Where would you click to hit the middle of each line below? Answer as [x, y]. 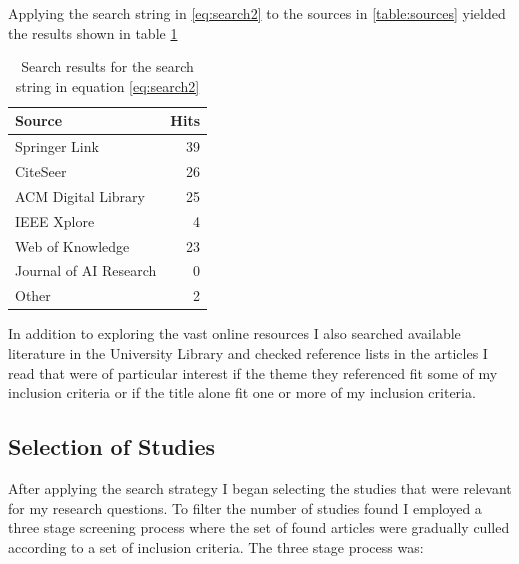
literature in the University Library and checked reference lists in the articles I [248, 352]
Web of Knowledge [72, 245]
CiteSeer [41, 171]
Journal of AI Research [86, 270]
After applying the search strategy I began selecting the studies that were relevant [260, 487]
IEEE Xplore [55, 220]
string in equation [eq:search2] [107, 85]
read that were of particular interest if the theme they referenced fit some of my [253, 372]
